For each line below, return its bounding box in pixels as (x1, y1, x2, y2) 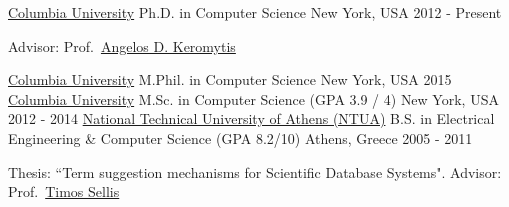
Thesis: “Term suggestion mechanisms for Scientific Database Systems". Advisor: (8, 161, 502, 182)
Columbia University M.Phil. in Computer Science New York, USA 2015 (8, 69, 452, 90)
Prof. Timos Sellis (8, 181, 120, 202)
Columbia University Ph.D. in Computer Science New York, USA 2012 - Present (8, 2, 502, 22)
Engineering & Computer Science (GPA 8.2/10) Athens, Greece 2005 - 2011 (8, 127, 473, 148)
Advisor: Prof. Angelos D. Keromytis (8, 35, 236, 56)
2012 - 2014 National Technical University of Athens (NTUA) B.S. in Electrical (8, 108, 495, 129)
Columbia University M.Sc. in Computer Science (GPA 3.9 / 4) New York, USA (8, 88, 499, 109)
